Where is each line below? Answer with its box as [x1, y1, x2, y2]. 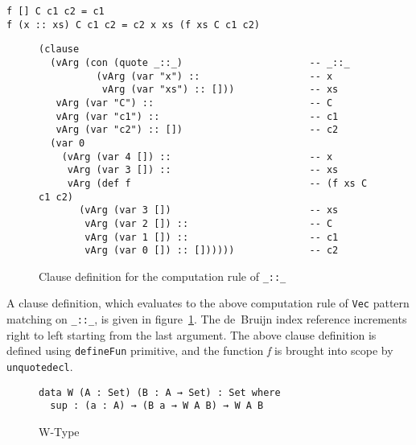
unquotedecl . [6, 358, 73, 375]
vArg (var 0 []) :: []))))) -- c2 [84, 245, 339, 257]
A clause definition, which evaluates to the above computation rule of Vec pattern [6, 295, 410, 311]
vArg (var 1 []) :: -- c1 [84, 231, 339, 243]
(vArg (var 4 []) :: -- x [61, 150, 333, 163]
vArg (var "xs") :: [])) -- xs [101, 84, 339, 96]
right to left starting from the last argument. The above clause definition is [6, 326, 377, 343]
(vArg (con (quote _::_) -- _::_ [50, 56, 350, 68]
